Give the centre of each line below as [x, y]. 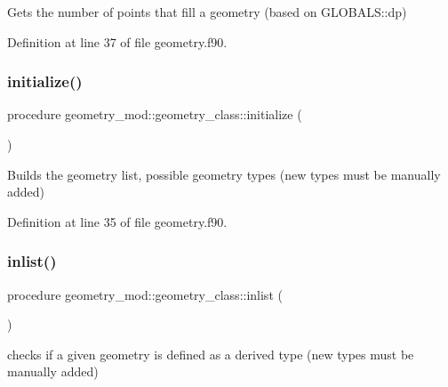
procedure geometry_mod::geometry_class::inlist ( [145, 294]
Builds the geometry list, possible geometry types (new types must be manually [224, 174]
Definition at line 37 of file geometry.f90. [117, 41]
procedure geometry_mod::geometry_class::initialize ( [155, 114]
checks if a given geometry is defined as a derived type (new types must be [211, 354]
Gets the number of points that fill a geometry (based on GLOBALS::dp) [207, 12]
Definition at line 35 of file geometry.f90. [117, 221]
